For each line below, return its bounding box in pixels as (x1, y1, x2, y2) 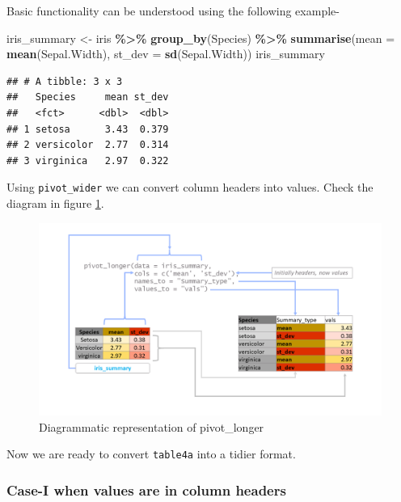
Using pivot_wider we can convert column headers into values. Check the (6, 179, 374, 196)
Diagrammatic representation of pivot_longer (39, 418, 264, 435)
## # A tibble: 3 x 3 (6, 75, 123, 87)
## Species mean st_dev (6, 91, 169, 103)
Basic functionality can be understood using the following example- (6, 2, 340, 19)
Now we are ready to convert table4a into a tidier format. (6, 445, 296, 462)
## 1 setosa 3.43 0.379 (6, 123, 169, 135)
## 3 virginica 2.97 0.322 (6, 154, 169, 167)
